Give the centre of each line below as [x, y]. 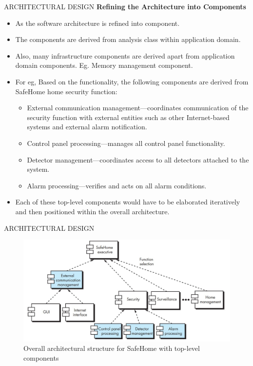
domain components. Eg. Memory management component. [104, 65]
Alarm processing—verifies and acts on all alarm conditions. [117, 185]
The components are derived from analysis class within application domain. [128, 39]
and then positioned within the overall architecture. [92, 211]
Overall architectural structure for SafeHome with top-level [112, 348]
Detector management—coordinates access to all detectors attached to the [138, 159]
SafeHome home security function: [66, 91]
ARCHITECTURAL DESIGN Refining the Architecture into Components [125, 6]
